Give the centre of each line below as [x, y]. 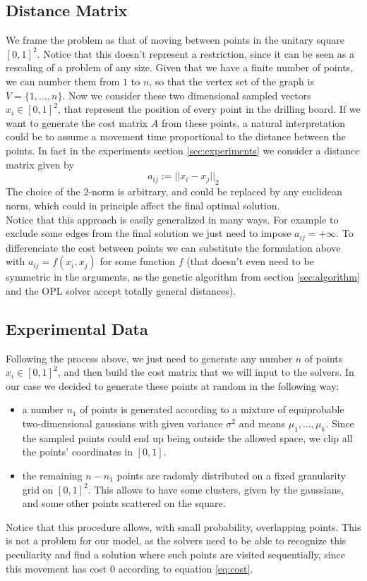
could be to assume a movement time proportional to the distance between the [176, 136]
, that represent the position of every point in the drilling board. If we [209, 109]
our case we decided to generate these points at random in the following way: [173, 385]
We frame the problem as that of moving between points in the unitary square [175, 40]
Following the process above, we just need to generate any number [149, 358]
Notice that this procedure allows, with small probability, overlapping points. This [183, 526]
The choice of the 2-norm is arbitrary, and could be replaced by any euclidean [174, 191]
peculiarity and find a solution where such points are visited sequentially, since [175, 554]
